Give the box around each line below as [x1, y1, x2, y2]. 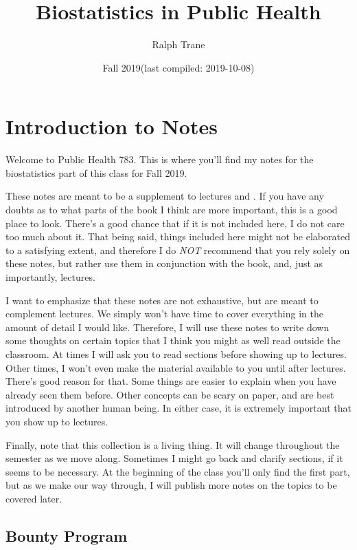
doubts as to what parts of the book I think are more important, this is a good [5, 202, 338, 217]
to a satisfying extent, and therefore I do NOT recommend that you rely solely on [5, 242, 350, 257]
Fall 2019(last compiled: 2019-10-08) [102, 60, 255, 74]
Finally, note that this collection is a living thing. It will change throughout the [5, 437, 340, 452]
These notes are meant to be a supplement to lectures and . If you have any [5, 189, 324, 203]
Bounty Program [5, 525, 128, 546]
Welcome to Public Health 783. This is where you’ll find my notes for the [5, 152, 314, 167]
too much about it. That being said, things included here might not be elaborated [5, 229, 350, 244]
